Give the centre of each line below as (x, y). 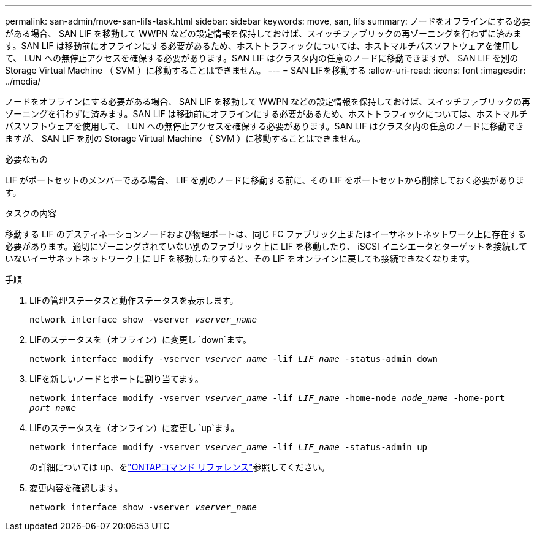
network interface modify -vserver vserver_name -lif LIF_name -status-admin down (234, 359)
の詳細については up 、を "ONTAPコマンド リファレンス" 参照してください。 (180, 467)
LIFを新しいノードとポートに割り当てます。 (116, 379)
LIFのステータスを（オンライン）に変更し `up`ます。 (135, 428)
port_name (53, 408)
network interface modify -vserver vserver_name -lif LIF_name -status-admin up (229, 447)
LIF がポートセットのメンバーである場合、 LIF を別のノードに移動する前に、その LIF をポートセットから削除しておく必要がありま (265, 180)
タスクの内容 (31, 213)
